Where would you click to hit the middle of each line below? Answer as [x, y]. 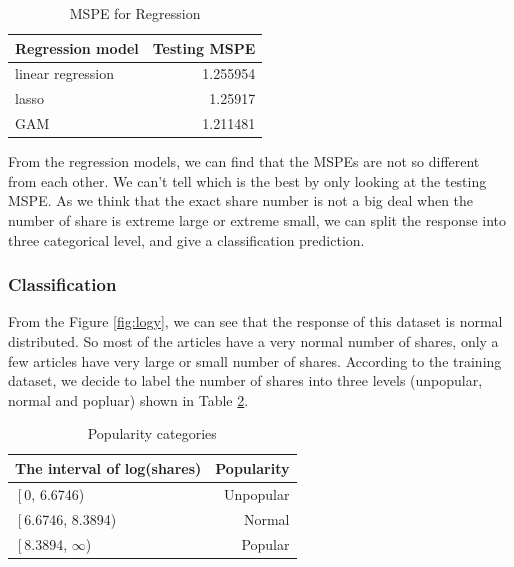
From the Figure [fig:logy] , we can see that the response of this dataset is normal [255, 321]
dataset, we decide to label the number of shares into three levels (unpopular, [245, 380]
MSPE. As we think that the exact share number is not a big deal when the [241, 200]
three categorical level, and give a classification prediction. [186, 239]
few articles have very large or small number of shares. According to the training [255, 360]
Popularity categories [152, 433]
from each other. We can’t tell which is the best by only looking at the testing [247, 180]
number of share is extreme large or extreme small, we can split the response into [257, 220]
